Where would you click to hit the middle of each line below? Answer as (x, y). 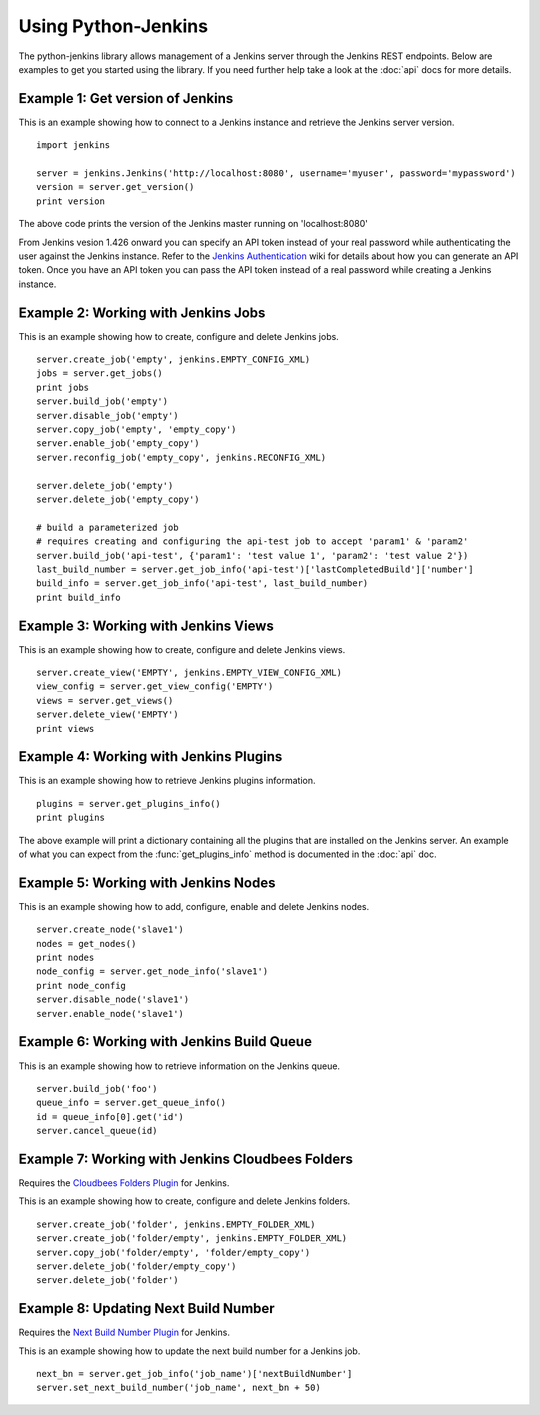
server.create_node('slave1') (110, 929)
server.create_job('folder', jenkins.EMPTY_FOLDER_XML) (176, 1224)
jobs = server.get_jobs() (100, 373)
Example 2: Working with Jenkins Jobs (142, 312)
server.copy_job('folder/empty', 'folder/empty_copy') (173, 1252)
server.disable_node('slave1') (113, 999)
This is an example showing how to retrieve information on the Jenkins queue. (179, 1066)
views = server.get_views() (105, 700)
